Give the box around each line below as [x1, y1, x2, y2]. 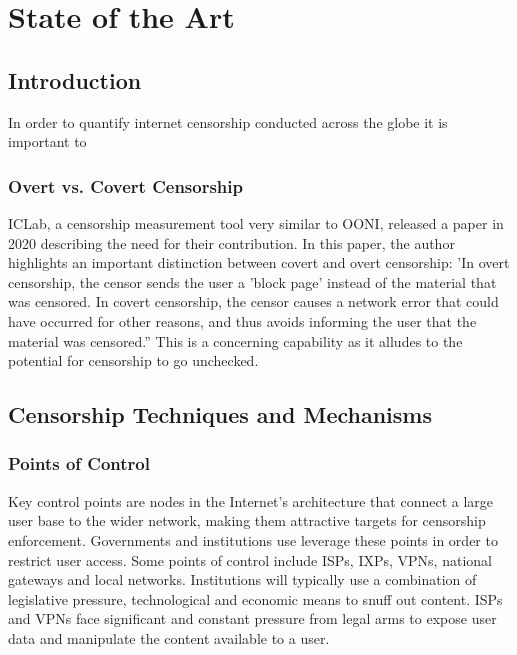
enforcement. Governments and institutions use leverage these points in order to [8, 529, 498, 550]
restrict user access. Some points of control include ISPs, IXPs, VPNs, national [8, 549, 492, 570]
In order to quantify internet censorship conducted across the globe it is [8, 111, 448, 132]
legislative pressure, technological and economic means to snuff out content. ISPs [8, 588, 503, 609]
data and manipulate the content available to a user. [8, 627, 330, 648]
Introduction [8, 64, 142, 95]
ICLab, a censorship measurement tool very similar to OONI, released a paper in [8, 212, 504, 233]
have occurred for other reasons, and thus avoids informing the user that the [8, 310, 477, 331]
